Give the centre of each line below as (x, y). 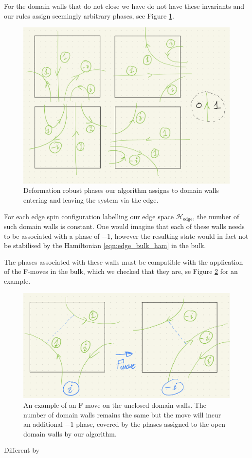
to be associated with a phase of (52, 236)
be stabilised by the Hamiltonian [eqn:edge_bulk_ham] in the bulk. (105, 245)
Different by (22, 450)
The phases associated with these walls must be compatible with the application (124, 261)
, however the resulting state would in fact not (180, 236)
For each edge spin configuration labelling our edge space (89, 216)
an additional (43, 424)
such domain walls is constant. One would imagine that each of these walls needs (124, 226)
